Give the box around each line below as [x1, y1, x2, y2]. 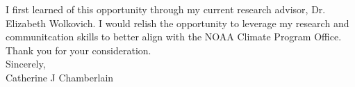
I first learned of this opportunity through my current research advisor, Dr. [6, 2, 326, 16]
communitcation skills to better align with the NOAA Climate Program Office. [6, 29, 342, 44]
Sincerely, [6, 56, 46, 71]
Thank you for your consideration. [6, 42, 151, 57]
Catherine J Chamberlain [6, 70, 114, 84]
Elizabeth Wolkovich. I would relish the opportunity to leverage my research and [6, 15, 349, 30]
